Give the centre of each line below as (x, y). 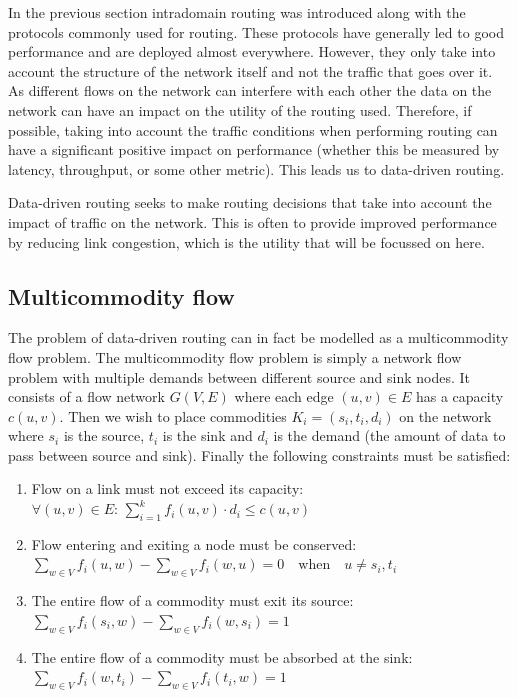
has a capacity (459, 396)
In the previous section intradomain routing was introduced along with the (237, 12)
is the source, (104, 435)
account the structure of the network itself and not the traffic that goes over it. (250, 70)
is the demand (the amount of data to (389, 435)
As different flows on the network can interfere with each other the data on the (250, 90)
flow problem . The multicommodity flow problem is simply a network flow (235, 356)
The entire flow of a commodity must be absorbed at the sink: (222, 656)
